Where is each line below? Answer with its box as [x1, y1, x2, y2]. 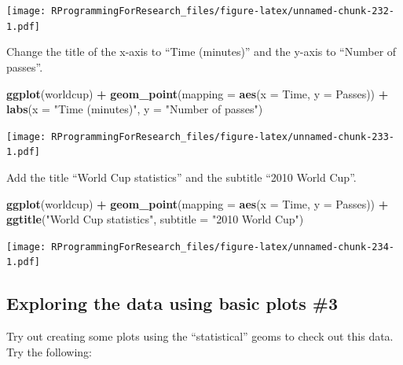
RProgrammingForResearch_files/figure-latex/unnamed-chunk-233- [51, 131, 394, 142]
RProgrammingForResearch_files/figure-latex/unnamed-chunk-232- [51, 6, 394, 17]
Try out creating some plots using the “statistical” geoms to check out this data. [6, 328, 394, 345]
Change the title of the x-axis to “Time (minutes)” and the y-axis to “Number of [6, 43, 397, 60]
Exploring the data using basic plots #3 [6, 291, 338, 315]
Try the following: [6, 343, 92, 359]
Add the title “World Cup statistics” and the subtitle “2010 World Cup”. [6, 169, 357, 185]
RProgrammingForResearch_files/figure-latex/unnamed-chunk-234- [51, 241, 394, 253]
